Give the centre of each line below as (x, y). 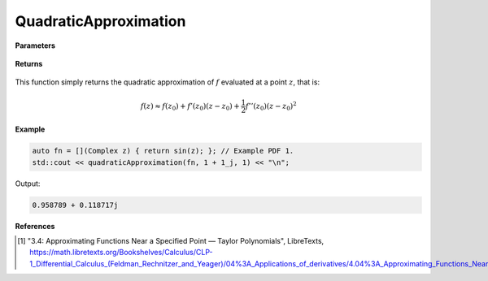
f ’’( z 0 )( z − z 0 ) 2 (271, 106)
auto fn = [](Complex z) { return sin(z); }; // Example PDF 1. (163, 151)
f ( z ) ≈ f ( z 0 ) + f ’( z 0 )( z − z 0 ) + (190, 107)
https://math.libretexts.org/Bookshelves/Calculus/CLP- (121, 253)
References (35, 226)
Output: (28, 184)
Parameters (35, 45)
